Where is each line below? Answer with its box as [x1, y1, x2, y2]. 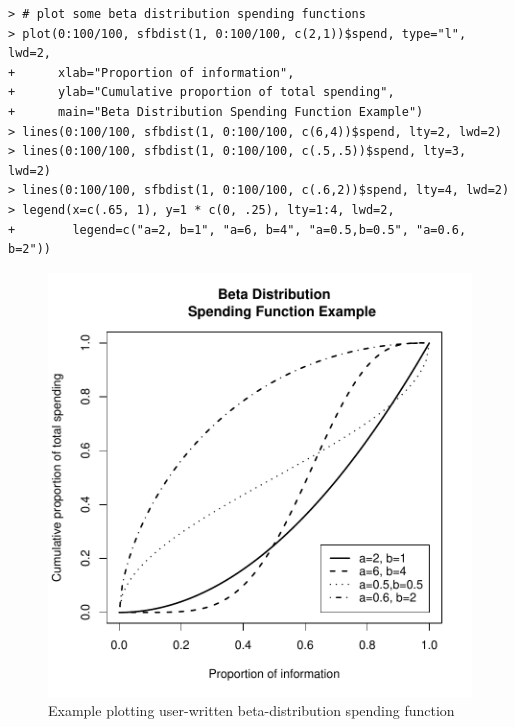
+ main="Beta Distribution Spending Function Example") [8, 104, 424, 119]
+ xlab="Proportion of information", [8, 65, 295, 80]
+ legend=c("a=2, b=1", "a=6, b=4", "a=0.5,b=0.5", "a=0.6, [8, 222, 467, 237]
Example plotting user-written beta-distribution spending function [48, 700, 455, 721]
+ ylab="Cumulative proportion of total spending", [8, 85, 395, 100]
